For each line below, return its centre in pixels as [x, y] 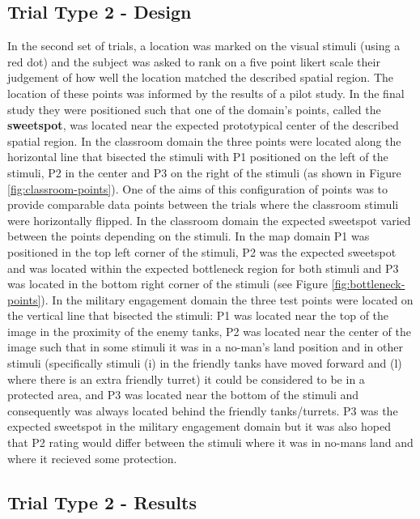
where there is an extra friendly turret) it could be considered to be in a [186, 379]
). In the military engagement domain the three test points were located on [227, 299]
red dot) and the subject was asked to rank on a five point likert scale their [194, 61]
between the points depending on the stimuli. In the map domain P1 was [189, 236]
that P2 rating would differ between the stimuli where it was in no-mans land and [210, 442]
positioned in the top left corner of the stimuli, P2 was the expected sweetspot [202, 251]
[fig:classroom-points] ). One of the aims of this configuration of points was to [198, 188]
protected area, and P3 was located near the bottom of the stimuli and [183, 395]
